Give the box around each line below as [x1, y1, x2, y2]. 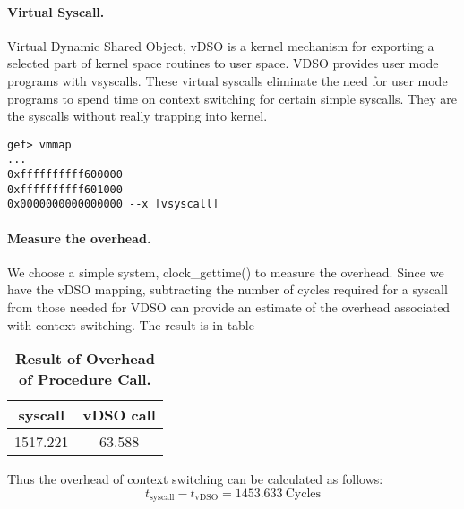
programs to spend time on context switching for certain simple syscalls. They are [7, 89, 457, 107]
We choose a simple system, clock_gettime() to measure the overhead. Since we [7, 262, 444, 281]
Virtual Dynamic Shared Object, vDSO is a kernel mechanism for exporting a [7, 36, 434, 55]
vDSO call [82, 404, 156, 426]
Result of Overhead [14, 348, 155, 369]
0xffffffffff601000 [7, 182, 123, 196]
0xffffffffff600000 [7, 168, 123, 182]
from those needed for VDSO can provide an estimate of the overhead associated [7, 298, 451, 317]
